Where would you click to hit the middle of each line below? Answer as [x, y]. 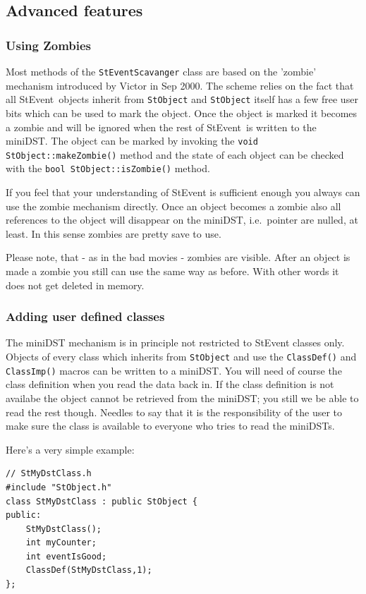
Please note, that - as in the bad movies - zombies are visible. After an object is [178, 257]
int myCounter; [61, 543]
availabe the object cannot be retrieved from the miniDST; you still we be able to [182, 398]
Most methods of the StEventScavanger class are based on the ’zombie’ [161, 71]
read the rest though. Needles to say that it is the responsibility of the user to [174, 412]
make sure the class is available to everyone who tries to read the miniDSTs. [170, 426]
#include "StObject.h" [59, 487]
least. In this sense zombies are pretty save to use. [114, 233]
